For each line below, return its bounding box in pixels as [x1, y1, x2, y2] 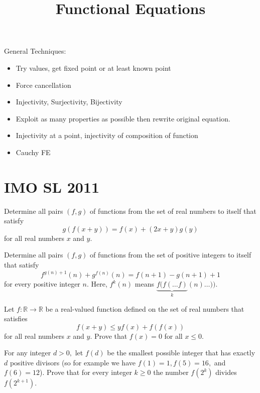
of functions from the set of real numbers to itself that [90, 205, 256, 216]
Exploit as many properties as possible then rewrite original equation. [16, 113, 230, 123]
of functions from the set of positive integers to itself [90, 249, 251, 260]
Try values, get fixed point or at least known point [16, 62, 171, 73]
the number [153, 367, 189, 377]
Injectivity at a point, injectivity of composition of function [16, 130, 198, 141]
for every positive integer [4, 279, 80, 289]
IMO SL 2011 [4, 176, 100, 197]
